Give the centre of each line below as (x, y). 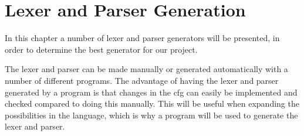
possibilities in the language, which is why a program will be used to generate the (151, 115)
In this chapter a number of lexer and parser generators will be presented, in (142, 38)
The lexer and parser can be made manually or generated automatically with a (146, 69)
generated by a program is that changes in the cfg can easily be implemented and (151, 92)
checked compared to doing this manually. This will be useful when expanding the (152, 103)
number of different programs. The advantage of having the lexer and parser (142, 80)
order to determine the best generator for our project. (101, 49)
